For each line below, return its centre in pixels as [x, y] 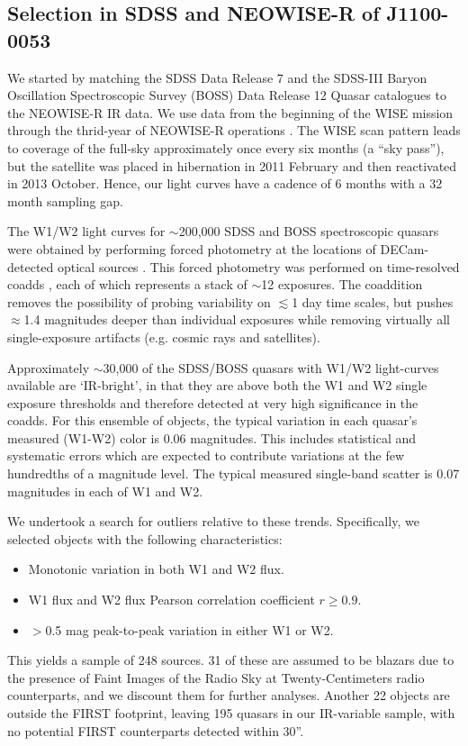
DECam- [405, 248]
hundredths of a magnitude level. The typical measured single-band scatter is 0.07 [234, 473]
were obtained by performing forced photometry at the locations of [192, 248]
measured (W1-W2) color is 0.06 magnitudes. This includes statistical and [212, 437]
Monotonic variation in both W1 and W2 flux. [156, 569]
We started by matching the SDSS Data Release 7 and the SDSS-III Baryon [217, 77]
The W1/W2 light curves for [86, 231]
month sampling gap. [65, 200]
